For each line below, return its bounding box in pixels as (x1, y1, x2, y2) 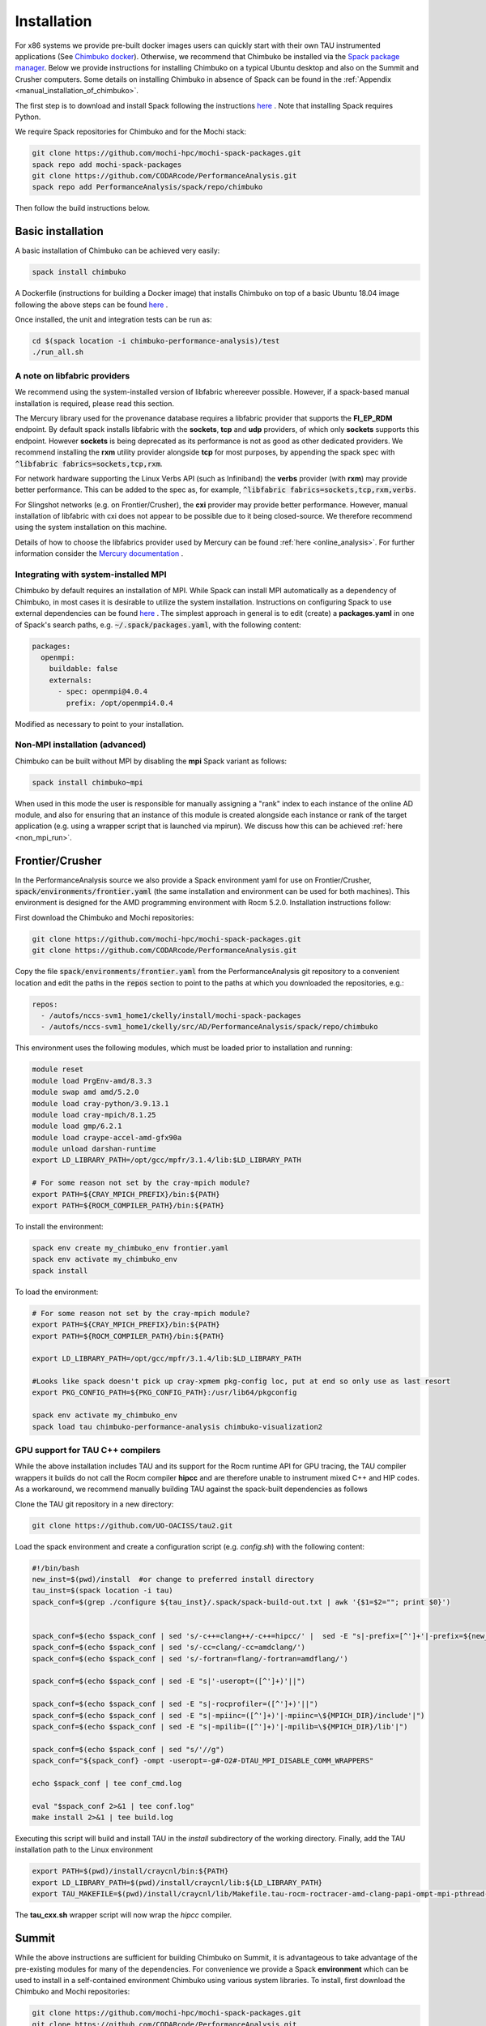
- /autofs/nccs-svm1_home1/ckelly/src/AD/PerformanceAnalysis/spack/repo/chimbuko (40, 1022, 378, 1032)
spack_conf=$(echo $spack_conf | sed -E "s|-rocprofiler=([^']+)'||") (32, 1699, 319, 1709)
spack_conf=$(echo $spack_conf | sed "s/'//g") (32, 1745, 224, 1754)
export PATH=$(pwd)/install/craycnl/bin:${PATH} (32, 1866, 229, 1876)
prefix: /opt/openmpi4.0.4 (66, 698, 173, 707)
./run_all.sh (32, 348, 84, 357)
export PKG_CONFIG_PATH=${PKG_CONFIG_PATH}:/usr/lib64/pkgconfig (32, 1388, 297, 1397)
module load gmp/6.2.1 (32, 1122, 122, 1131)
